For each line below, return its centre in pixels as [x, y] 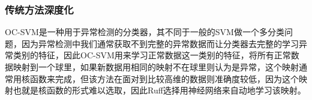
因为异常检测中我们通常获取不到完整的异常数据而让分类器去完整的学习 [160, 43]
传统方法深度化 [39, 9]
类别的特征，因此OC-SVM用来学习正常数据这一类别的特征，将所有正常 [152, 55]
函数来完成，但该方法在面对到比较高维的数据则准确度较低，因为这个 [164, 78]
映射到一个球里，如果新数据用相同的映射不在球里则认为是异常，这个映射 [156, 67]
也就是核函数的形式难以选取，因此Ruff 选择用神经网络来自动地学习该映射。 [159, 90]
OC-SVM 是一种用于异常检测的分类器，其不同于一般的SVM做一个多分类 [145, 32]
